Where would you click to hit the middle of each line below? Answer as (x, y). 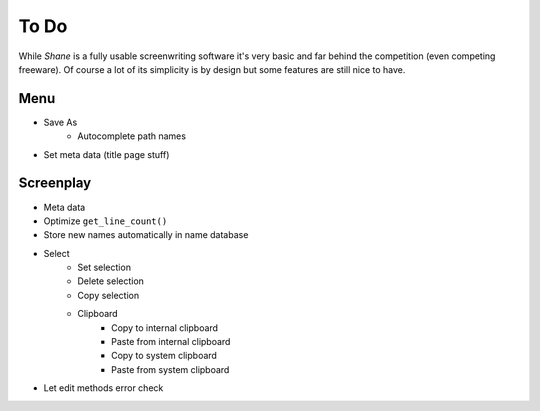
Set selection (104, 267)
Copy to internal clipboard (165, 327)
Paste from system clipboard (170, 369)
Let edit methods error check (103, 388)
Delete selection (111, 281)
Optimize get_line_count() (105, 221)
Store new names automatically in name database (146, 235)
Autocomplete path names (132, 136)
